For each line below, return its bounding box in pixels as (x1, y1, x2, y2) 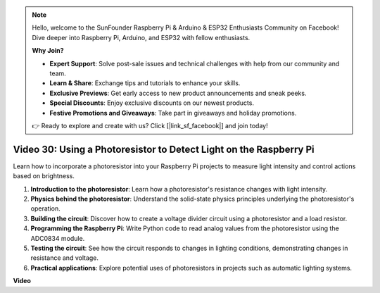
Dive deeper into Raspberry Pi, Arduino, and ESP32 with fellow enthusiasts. (32, 33, 251, 42)
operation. (30, 204, 61, 213)
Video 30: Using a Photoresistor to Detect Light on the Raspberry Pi (13, 143, 315, 155)
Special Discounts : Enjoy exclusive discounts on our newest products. (49, 99, 255, 107)
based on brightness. (13, 172, 75, 180)
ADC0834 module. (30, 234, 85, 242)
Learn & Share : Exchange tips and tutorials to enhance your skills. (49, 79, 241, 87)
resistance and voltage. (30, 254, 99, 262)
